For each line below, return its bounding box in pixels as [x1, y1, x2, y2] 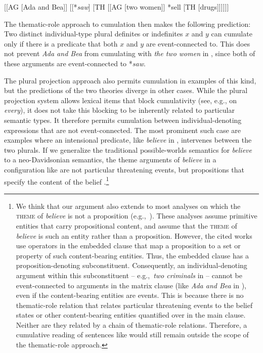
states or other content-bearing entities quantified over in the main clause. [16, 310, 246, 320]
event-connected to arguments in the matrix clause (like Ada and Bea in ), [16, 280, 246, 290]
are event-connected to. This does [146, 38, 250, 49]
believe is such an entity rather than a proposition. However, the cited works [16, 230, 252, 241]
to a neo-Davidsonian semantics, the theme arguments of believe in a [4, 154, 216, 165]
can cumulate [211, 28, 252, 39]
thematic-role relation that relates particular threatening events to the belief [16, 299, 253, 310]
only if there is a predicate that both [4, 38, 118, 49]
